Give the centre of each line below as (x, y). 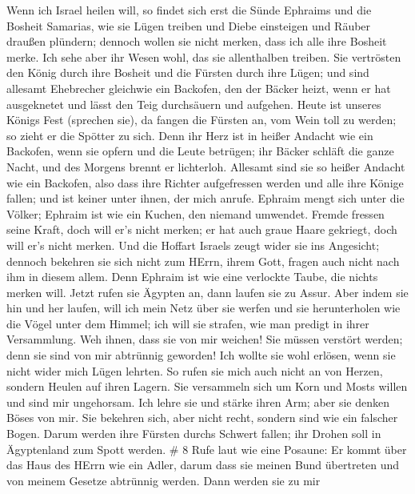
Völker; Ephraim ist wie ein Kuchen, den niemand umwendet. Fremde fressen (196, 213)
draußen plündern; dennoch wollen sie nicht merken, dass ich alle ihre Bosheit (197, 41)
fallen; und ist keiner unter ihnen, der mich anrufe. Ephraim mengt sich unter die (206, 198)
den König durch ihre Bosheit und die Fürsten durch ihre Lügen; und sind (188, 72)
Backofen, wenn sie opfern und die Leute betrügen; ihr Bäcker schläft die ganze (200, 151)
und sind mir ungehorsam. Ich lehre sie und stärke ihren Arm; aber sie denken (198, 402)
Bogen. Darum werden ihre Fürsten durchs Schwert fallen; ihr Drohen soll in (194, 434)
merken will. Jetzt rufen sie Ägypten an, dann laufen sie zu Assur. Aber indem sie (207, 292)
